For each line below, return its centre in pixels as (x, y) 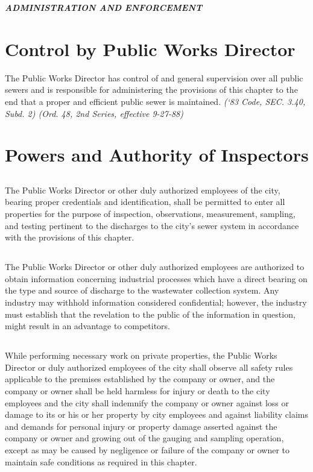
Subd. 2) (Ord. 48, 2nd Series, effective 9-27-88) (94, 113)
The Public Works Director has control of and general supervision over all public (154, 77)
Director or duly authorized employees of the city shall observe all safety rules (149, 367)
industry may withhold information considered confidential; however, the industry (156, 302)
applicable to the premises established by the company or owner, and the (140, 379)
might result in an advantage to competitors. (88, 326)
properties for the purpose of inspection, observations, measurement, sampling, (150, 214)
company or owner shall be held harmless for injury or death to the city (138, 390)
